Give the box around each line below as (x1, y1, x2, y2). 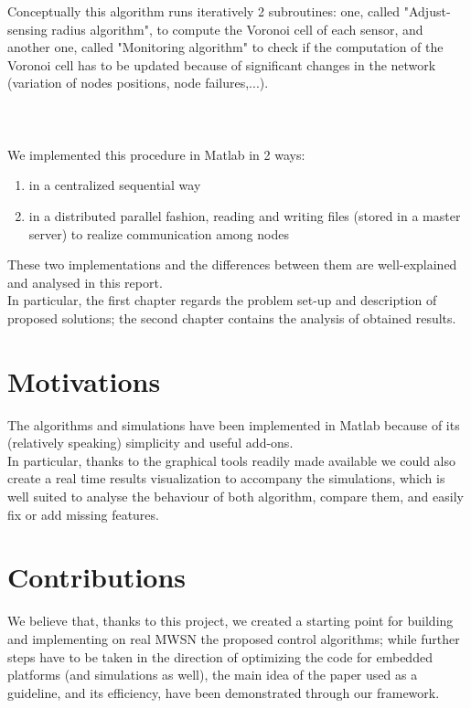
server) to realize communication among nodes (28, 224, 289, 243)
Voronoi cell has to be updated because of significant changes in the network (7, 55, 436, 74)
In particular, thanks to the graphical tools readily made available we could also (7, 450, 456, 470)
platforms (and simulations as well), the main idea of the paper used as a (7, 665, 418, 684)
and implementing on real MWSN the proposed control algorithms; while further (7, 629, 460, 648)
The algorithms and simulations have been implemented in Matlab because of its (7, 415, 460, 434)
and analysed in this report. (7, 272, 163, 291)
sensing (7, 19, 48, 38)
